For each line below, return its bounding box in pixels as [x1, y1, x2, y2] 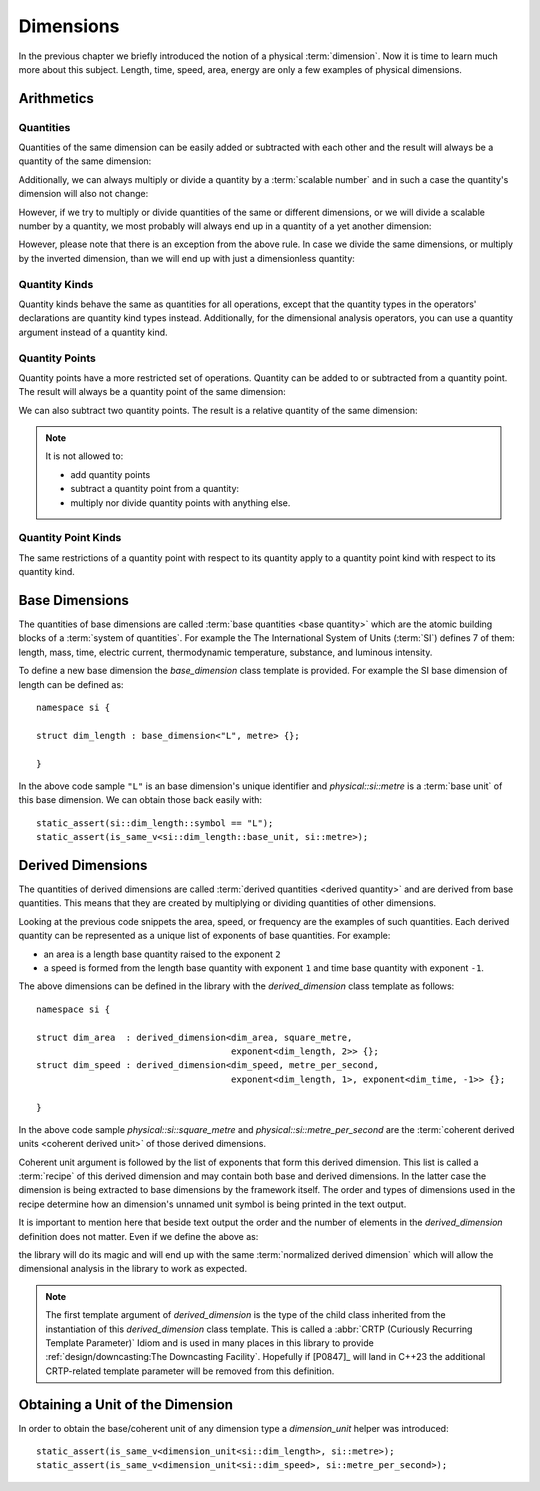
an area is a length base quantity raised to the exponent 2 [43, 948, 281, 960]
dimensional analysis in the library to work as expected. [18, 1263, 248, 1275]
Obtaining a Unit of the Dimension [18, 1396, 234, 1413]
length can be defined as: [18, 678, 124, 690]
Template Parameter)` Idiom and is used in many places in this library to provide [45, 1336, 374, 1349]
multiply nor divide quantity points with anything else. [70, 496, 291, 509]
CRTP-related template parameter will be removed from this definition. [45, 1365, 335, 1377]
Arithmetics [18, 90, 95, 107]
